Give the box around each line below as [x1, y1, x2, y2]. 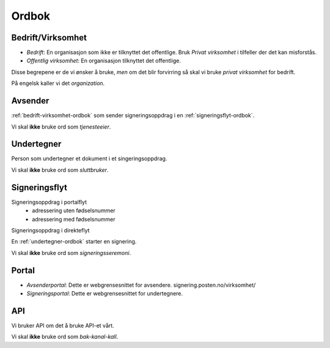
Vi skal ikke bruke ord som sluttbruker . [11, 166, 109, 174]
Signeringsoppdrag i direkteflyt [11, 226, 90, 234]
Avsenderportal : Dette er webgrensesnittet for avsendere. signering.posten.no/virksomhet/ [26, 281, 256, 289]
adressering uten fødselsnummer [32, 207, 116, 214]
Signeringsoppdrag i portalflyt [11, 198, 87, 205]
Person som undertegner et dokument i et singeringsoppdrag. [11, 155, 167, 162]
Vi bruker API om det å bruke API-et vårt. [11, 322, 114, 329]
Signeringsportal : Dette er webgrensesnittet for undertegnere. [26, 289, 183, 297]
